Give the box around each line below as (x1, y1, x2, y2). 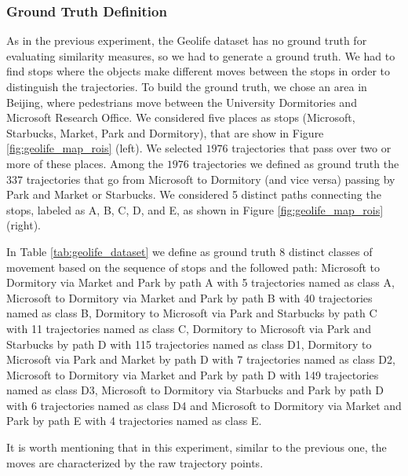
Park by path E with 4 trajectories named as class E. (6, 412, 262, 429)
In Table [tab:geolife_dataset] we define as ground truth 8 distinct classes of (6, 243, 373, 259)
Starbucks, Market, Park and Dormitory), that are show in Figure (6, 124, 324, 141)
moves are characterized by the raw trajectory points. (6, 454, 264, 471)
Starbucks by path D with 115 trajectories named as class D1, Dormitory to (6, 335, 372, 352)
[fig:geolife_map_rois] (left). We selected (6, 140, 202, 156)
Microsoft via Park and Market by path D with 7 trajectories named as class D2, (6, 351, 395, 368)
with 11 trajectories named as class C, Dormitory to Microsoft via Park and (6, 320, 371, 336)
